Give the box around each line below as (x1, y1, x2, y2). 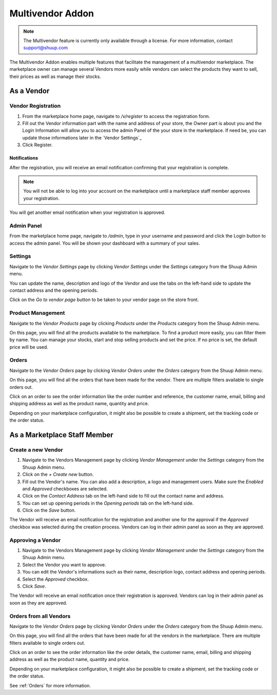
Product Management (9, 309, 65, 316)
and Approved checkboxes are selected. (22, 485, 108, 492)
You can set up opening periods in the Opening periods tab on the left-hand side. (22, 500, 194, 506)
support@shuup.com (23, 45, 68, 51)
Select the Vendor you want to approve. (22, 562, 106, 568)
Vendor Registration (9, 103, 61, 110)
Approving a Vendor (9, 537, 61, 544)
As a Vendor (9, 87, 50, 95)
